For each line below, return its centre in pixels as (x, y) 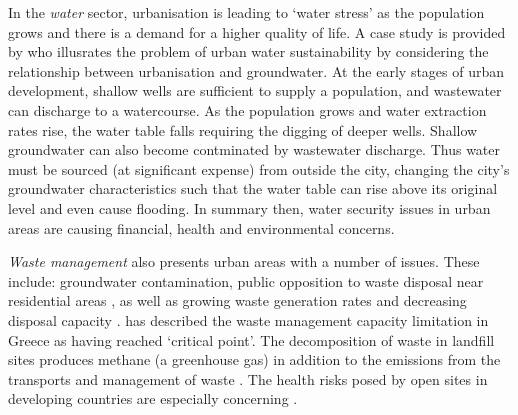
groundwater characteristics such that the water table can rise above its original (253, 188)
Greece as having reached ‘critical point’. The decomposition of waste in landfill (251, 339)
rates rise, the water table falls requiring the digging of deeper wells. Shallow (243, 129)
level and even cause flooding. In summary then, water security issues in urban (249, 207)
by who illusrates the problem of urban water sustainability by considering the (248, 51)
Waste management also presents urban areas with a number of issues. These (244, 261)
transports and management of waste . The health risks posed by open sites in (248, 378)
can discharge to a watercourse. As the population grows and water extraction (247, 109)
